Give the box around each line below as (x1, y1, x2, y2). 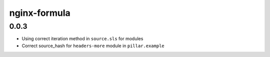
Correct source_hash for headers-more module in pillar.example (21, 43, 164, 49)
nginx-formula (9, 7, 71, 18)
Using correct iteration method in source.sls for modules (21, 36, 143, 42)
